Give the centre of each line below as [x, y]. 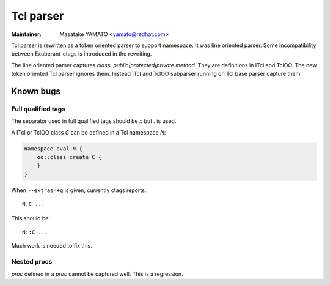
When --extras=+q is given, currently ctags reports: [79, 190]
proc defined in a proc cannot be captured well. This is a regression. [97, 274]
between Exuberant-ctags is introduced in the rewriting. [82, 54]
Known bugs [36, 91]
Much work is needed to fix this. [52, 246]
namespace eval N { [53, 149]
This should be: [31, 218]
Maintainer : [27, 34]
